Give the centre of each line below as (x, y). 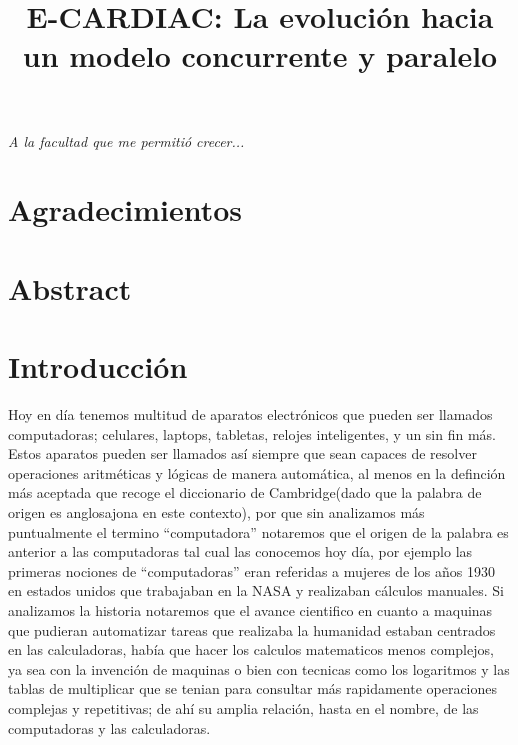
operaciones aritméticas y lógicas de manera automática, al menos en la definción (257, 472)
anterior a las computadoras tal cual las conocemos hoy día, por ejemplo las (240, 551)
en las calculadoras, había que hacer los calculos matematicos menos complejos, (251, 649)
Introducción (98, 366)
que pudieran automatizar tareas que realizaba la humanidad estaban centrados (252, 629)
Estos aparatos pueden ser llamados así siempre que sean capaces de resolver (242, 453)
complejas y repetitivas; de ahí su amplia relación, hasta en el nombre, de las (243, 707)
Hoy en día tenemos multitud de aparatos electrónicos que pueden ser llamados (250, 414)
